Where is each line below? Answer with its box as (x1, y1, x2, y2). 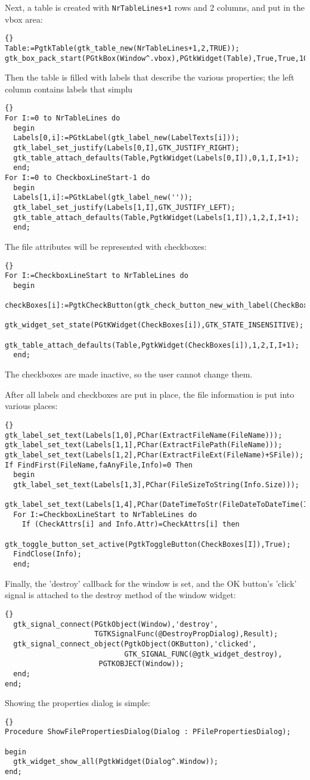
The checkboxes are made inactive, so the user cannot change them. (5, 368, 253, 380)
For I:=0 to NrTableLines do (5, 114, 120, 123)
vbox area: (5, 13, 43, 25)
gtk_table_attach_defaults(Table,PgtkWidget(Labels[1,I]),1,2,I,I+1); (13, 213, 299, 222)
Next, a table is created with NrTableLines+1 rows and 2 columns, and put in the (5, 1, 305, 13)
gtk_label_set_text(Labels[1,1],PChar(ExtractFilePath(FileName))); (5, 441, 283, 450)
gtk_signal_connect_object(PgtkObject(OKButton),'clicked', (13, 639, 257, 648)
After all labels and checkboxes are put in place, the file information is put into (5, 388, 294, 400)
